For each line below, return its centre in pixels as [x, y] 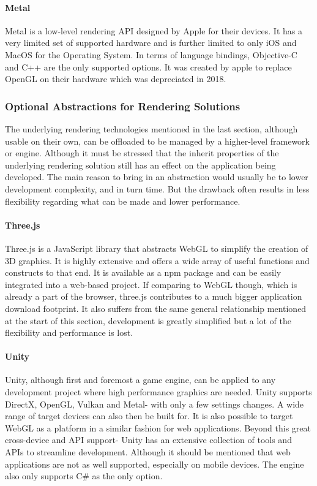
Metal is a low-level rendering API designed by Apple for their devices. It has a [154, 30]
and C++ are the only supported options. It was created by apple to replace [148, 66]
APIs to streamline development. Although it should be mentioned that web [148, 452]
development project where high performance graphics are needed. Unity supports [158, 392]
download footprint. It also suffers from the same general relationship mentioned [156, 308]
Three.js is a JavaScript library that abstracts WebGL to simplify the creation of [157, 248]
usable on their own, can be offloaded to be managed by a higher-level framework [157, 141]
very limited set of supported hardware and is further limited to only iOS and [151, 43]
